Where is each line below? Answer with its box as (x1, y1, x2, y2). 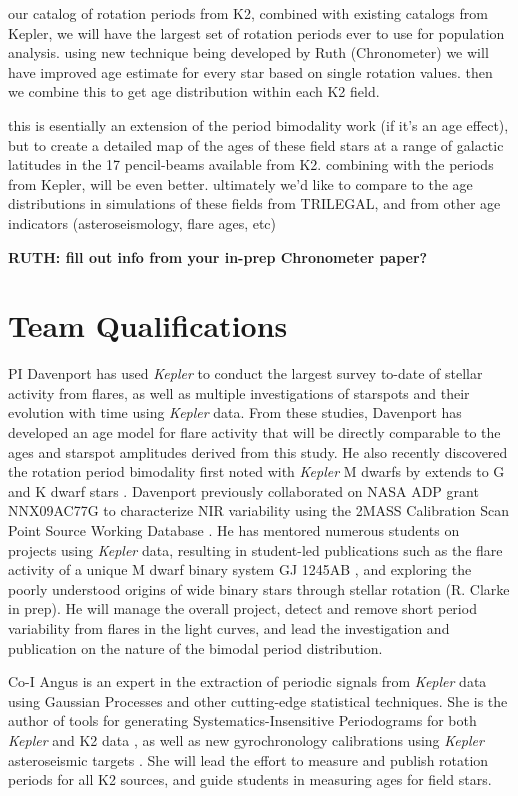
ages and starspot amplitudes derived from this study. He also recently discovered (8, 441, 508, 462)
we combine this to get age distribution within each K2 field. (8, 81, 380, 102)
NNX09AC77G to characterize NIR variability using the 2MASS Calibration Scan (8, 500, 510, 521)
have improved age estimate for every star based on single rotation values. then (8, 61, 493, 82)
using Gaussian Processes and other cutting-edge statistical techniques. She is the (8, 690, 508, 711)
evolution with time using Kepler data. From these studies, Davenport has (8, 402, 462, 423)
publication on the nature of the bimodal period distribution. (8, 637, 383, 658)
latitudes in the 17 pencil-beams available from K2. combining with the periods (8, 154, 494, 175)
